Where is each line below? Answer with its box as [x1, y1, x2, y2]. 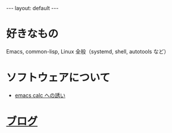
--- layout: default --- [6, 5, 59, 11]
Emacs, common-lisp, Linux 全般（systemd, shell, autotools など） [6, 47, 170, 55]
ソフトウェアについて [6, 71, 111, 84]
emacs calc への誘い [14, 91, 65, 99]
